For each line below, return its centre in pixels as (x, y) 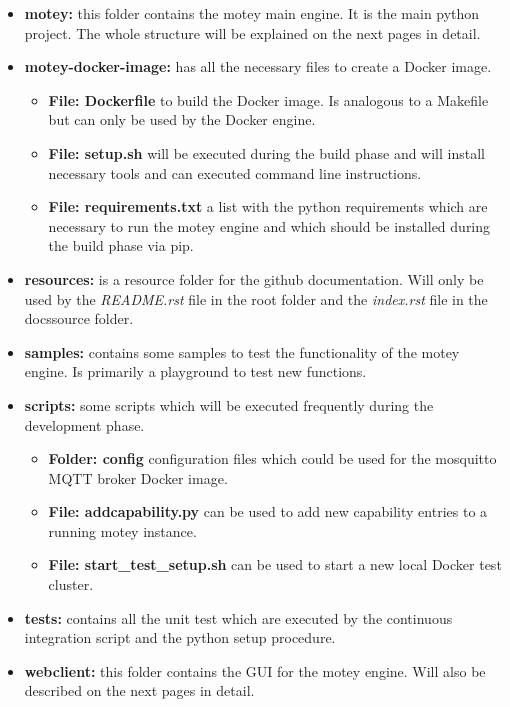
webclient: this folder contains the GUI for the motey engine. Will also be (255, 670)
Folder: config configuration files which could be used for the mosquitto (272, 458)
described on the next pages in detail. (139, 690)
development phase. (84, 424)
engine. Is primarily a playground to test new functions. (195, 371)
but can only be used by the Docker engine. (182, 119)
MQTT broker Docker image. (138, 477)
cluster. (71, 584)
